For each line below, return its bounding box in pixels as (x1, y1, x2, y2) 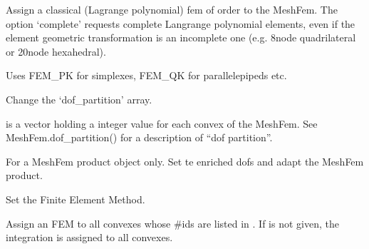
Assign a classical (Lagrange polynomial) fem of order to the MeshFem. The (6, 2, 338, 16)
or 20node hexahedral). (6, 44, 106, 59)
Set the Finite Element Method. (6, 191, 145, 206)
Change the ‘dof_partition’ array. (6, 91, 152, 106)
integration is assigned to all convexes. (6, 230, 173, 245)
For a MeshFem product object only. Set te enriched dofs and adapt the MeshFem (6, 153, 364, 168)
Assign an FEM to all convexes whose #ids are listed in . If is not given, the (6, 215, 339, 230)
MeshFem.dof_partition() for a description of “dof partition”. (6, 130, 273, 145)
